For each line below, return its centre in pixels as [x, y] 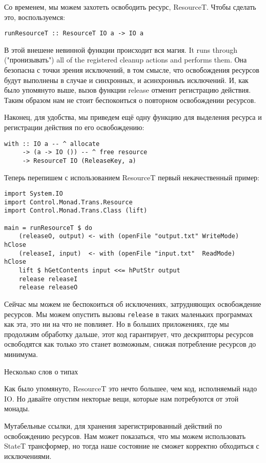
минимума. [21, 354]
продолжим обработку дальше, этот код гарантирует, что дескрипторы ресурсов [129, 334]
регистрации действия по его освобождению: [74, 127]
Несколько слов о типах [41, 371]
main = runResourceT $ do [48, 228]
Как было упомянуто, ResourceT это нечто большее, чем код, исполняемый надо [131, 388]
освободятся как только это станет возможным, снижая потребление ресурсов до [130, 344]
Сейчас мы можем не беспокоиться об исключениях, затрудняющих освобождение [133, 304]
